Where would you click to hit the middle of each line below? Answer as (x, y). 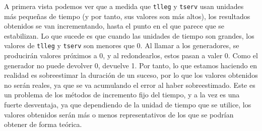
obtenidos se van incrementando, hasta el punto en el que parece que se (114, 26)
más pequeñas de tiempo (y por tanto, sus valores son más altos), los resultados (127, 16)
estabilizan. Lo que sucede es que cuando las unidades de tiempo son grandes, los (129, 35)
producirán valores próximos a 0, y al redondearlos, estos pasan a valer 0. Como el (131, 55)
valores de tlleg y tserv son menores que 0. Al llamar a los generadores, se (122, 45)
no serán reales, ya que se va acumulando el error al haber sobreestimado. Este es (130, 85)
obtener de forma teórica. (43, 124)
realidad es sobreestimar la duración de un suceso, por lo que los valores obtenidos (131, 75)
